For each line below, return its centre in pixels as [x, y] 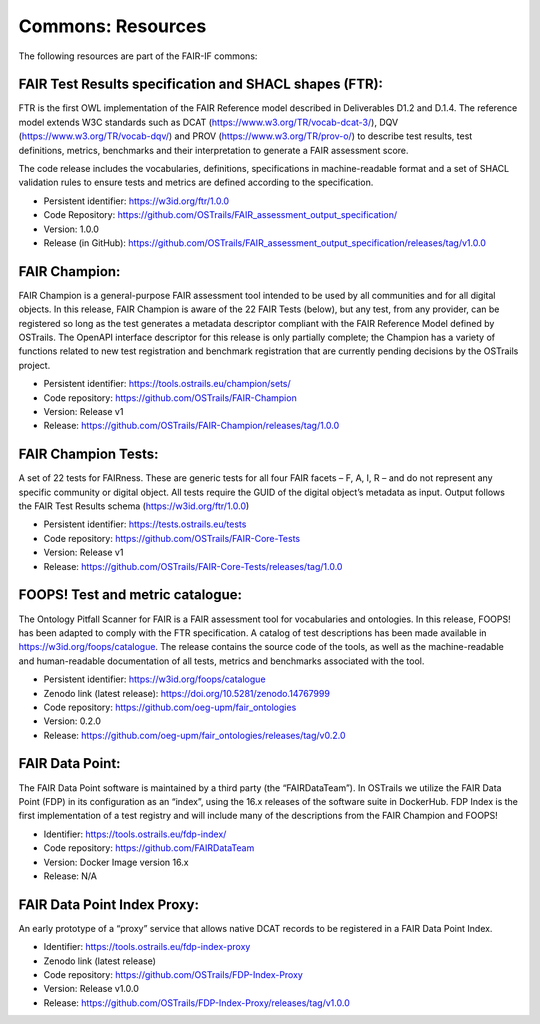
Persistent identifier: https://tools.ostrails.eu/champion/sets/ [167, 384]
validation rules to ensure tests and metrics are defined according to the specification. [196, 182]
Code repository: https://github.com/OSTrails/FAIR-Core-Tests [171, 538]
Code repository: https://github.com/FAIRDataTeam [149, 848]
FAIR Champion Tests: [88, 454]
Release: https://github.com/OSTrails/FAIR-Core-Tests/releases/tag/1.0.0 [193, 566]
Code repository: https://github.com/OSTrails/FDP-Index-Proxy [173, 974]
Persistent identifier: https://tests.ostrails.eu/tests [145, 524]
